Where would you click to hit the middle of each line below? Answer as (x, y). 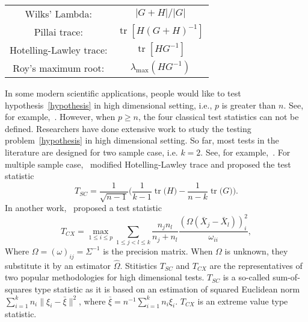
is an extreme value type (243, 301)
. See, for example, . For (245, 152)
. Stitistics (139, 265)
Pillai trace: (58, 31)
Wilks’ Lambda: (58, 14)
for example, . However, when (60, 117)
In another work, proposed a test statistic (83, 208)
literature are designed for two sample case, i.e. (91, 152)
